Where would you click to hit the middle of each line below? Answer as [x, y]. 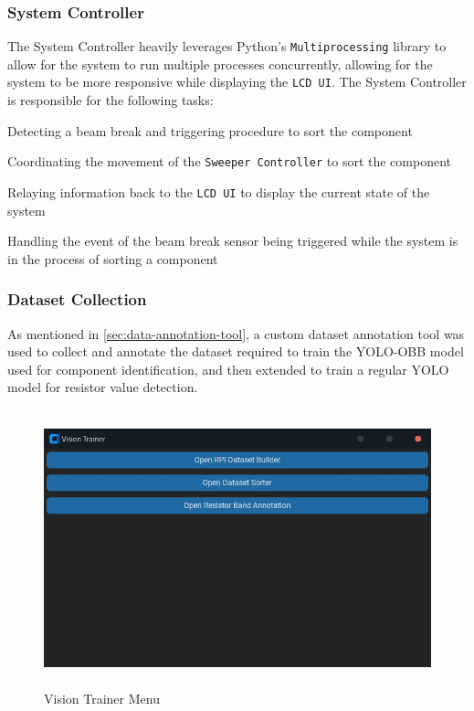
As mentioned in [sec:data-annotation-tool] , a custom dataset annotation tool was [236, 333]
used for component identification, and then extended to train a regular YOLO [228, 369]
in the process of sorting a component [113, 258]
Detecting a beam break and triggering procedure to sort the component [210, 130]
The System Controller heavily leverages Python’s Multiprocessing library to [227, 46]
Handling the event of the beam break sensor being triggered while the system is [233, 241]
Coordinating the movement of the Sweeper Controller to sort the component [230, 161]
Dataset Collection [77, 299]
